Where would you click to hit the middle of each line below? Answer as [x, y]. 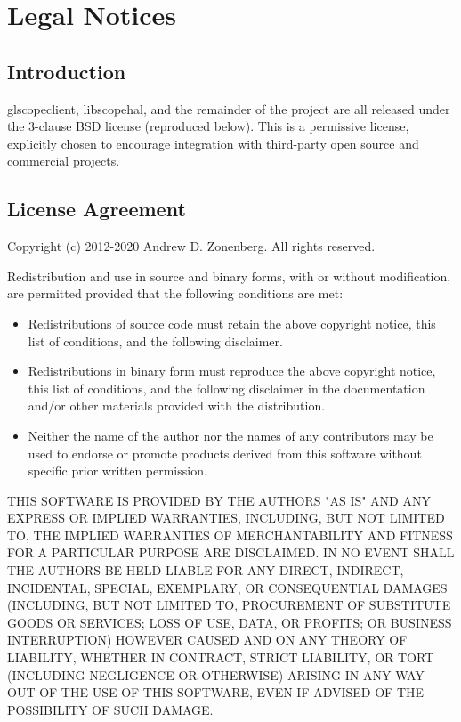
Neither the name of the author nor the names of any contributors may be [230, 435]
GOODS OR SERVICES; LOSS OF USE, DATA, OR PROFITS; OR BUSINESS [230, 622]
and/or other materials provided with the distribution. [177, 406]
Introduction [67, 71]
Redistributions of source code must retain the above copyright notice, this [232, 323]
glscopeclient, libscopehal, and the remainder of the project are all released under [229, 108]
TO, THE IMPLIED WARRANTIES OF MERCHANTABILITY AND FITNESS [230, 535]
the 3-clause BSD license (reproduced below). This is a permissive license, [208, 126]
